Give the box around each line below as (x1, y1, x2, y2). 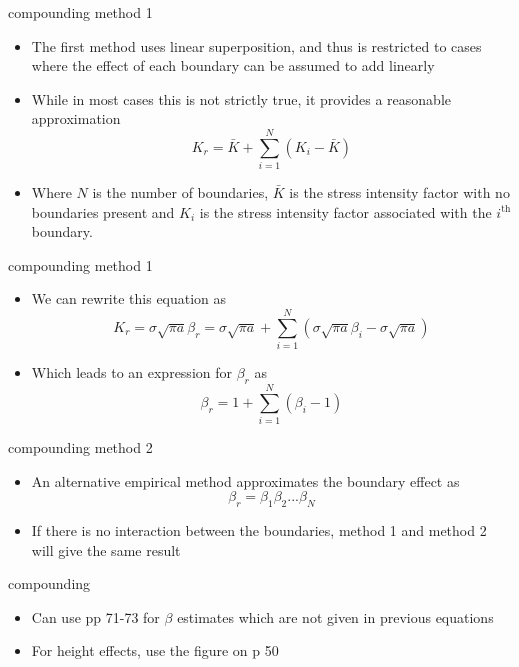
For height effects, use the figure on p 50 (31, 640, 279, 661)
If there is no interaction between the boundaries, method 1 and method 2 (31, 520, 487, 541)
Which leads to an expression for (31, 362, 232, 383)
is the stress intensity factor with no (289, 182, 510, 203)
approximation (31, 108, 121, 129)
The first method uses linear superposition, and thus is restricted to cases (31, 35, 482, 56)
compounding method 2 (8, 437, 153, 458)
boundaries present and (31, 201, 175, 222)
